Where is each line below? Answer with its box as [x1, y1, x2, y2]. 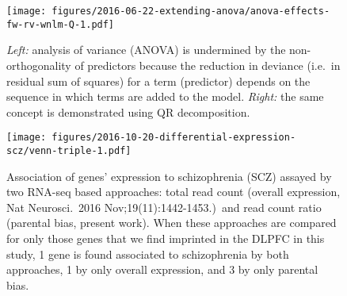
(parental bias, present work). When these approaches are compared [6, 214, 337, 231]
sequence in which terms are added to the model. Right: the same [6, 88, 324, 105]
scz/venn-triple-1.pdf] [6, 144, 132, 156]
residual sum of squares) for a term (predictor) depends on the [6, 72, 311, 89]
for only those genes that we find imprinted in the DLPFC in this [6, 229, 325, 246]
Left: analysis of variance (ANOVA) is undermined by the [6, 41, 286, 58]
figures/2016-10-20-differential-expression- [51, 132, 296, 144]
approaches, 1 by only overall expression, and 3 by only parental [6, 261, 318, 278]
